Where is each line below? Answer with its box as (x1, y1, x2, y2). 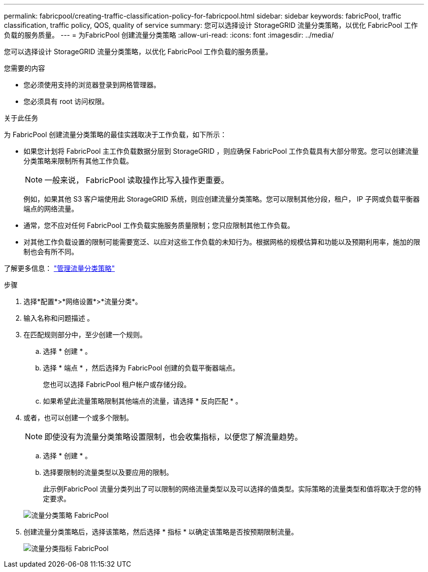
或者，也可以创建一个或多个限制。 (23, 413, 133, 422)
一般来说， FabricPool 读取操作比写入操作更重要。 (44, 175, 229, 185)
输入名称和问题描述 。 (23, 314, 94, 322)
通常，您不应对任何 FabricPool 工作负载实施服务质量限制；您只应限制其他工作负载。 (23, 221, 295, 229)
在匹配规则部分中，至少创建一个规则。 (23, 330, 147, 339)
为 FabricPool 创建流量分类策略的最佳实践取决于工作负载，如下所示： (4, 130, 227, 139)
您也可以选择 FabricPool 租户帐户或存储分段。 (43, 380, 191, 388)
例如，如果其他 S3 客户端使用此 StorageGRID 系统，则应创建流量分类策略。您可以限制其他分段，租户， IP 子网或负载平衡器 (23, 195, 420, 203)
